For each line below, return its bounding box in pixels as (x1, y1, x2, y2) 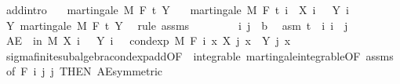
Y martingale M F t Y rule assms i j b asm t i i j (5, 16, 348, 33)
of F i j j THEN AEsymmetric (5, 63, 163, 79)
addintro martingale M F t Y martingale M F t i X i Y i (5, 2, 349, 17)
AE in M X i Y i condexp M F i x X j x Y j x (5, 32, 291, 49)
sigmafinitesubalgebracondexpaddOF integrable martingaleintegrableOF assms (5, 47, 394, 64)
